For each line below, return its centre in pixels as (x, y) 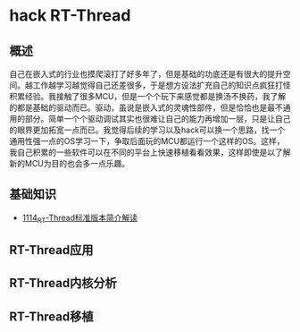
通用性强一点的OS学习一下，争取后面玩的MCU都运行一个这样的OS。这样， (147, 141)
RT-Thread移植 (51, 316)
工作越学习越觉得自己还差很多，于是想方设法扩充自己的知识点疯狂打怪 (162, 85)
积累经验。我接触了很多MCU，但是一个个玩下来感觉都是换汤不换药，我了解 (148, 96)
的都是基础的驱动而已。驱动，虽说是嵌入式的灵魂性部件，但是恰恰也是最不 (146, 107)
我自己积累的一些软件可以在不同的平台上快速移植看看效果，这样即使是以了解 (150, 152)
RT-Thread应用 (51, 250)
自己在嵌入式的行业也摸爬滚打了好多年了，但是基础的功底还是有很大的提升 (146, 74)
